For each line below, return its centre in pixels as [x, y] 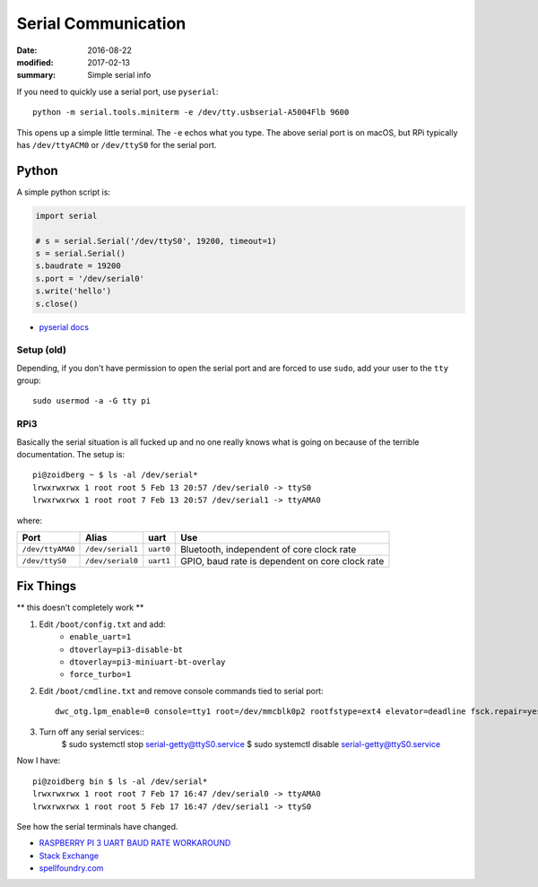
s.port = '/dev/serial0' [90, 278]
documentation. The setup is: [71, 454]
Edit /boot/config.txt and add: [102, 624]
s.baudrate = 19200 [78, 266]
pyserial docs [64, 326]
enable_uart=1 [100, 637]
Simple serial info [119, 75]
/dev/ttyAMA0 [48, 549]
